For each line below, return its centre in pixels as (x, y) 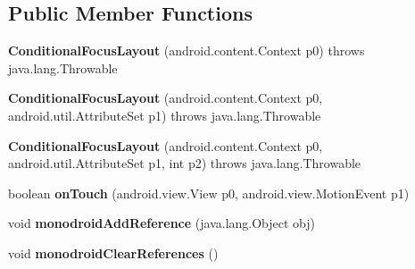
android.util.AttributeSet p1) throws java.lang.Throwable (165, 115)
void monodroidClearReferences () (113, 252)
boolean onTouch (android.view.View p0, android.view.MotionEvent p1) (209, 193)
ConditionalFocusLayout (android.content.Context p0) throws (187, 50)
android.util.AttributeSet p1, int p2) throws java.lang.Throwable (185, 163)
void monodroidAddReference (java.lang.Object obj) (162, 223)
